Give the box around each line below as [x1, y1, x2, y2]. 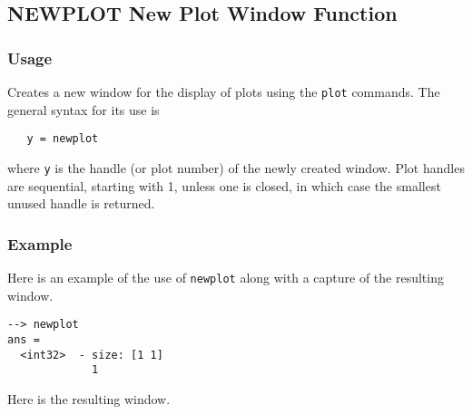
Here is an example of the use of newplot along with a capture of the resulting [7, 267, 444, 286]
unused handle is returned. [7, 194, 155, 213]
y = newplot [26, 132, 99, 146]
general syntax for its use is [7, 100, 160, 119]
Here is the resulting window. [7, 389, 171, 408]
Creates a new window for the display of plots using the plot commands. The [7, 82, 440, 101]
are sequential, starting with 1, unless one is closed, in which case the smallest [7, 176, 441, 195]
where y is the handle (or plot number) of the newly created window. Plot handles [7, 158, 465, 177]
